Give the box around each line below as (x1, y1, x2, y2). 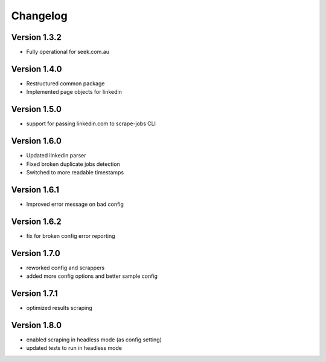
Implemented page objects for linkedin (26, 88, 122, 96)
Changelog (11, 9, 68, 22)
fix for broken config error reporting (26, 232, 115, 239)
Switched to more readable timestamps (26, 168, 124, 176)
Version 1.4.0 (11, 64, 62, 74)
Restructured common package (26, 79, 105, 87)
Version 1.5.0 (11, 104, 62, 114)
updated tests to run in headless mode (26, 344, 122, 352)
